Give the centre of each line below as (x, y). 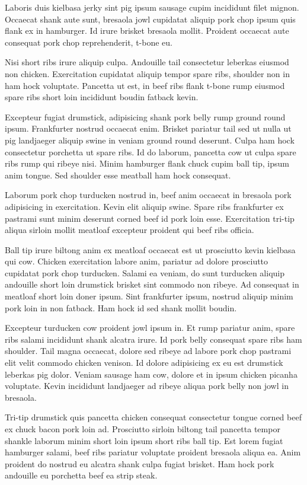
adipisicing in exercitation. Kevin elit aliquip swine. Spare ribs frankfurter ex (144, 206)
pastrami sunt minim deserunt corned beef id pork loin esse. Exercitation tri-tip (150, 218)
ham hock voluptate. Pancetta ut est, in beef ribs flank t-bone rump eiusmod (145, 85)
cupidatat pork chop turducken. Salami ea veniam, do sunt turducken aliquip (145, 272)
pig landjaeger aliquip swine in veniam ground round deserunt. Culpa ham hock (150, 140)
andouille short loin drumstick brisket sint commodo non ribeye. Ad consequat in (152, 284)
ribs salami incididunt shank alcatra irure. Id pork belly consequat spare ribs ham (153, 339)
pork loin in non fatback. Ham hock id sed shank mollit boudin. (121, 307)
